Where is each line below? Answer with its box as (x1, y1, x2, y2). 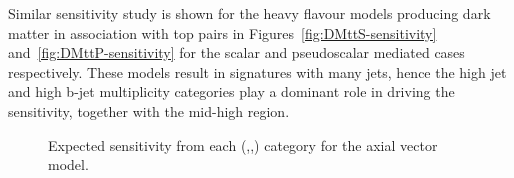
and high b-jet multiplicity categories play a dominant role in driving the (8, 81, 455, 102)
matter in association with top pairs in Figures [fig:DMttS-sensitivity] (8, 22, 437, 43)
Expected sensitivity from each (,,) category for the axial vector (48, 134, 438, 155)
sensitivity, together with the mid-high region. (8, 100, 290, 121)
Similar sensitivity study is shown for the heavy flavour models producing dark (8, 3, 491, 23)
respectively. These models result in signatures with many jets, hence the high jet (8, 61, 507, 82)
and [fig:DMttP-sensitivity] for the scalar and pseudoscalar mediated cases (8, 42, 465, 63)
